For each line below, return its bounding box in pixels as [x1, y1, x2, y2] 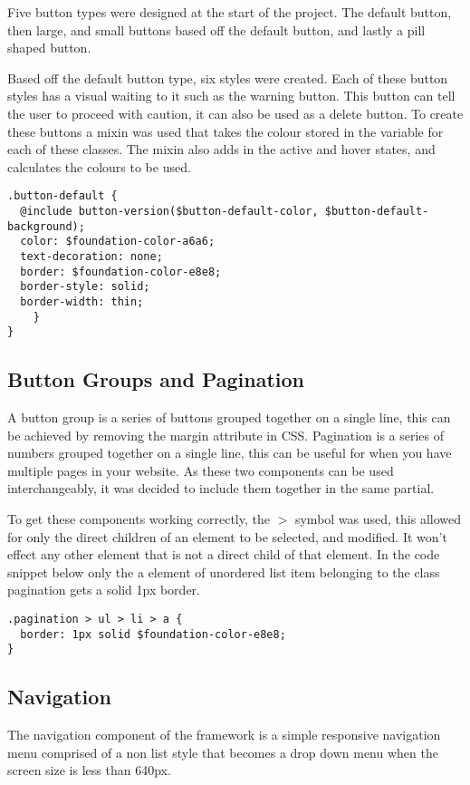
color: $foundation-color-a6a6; [20, 235, 216, 248]
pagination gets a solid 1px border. [7, 580, 200, 599]
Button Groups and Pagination [7, 365, 305, 393]
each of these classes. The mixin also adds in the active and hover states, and [7, 140, 436, 159]
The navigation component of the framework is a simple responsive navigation [7, 725, 441, 744]
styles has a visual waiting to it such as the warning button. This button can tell [7, 86, 456, 105]
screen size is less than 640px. [7, 761, 171, 780]
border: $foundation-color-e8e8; [20, 265, 222, 278]
